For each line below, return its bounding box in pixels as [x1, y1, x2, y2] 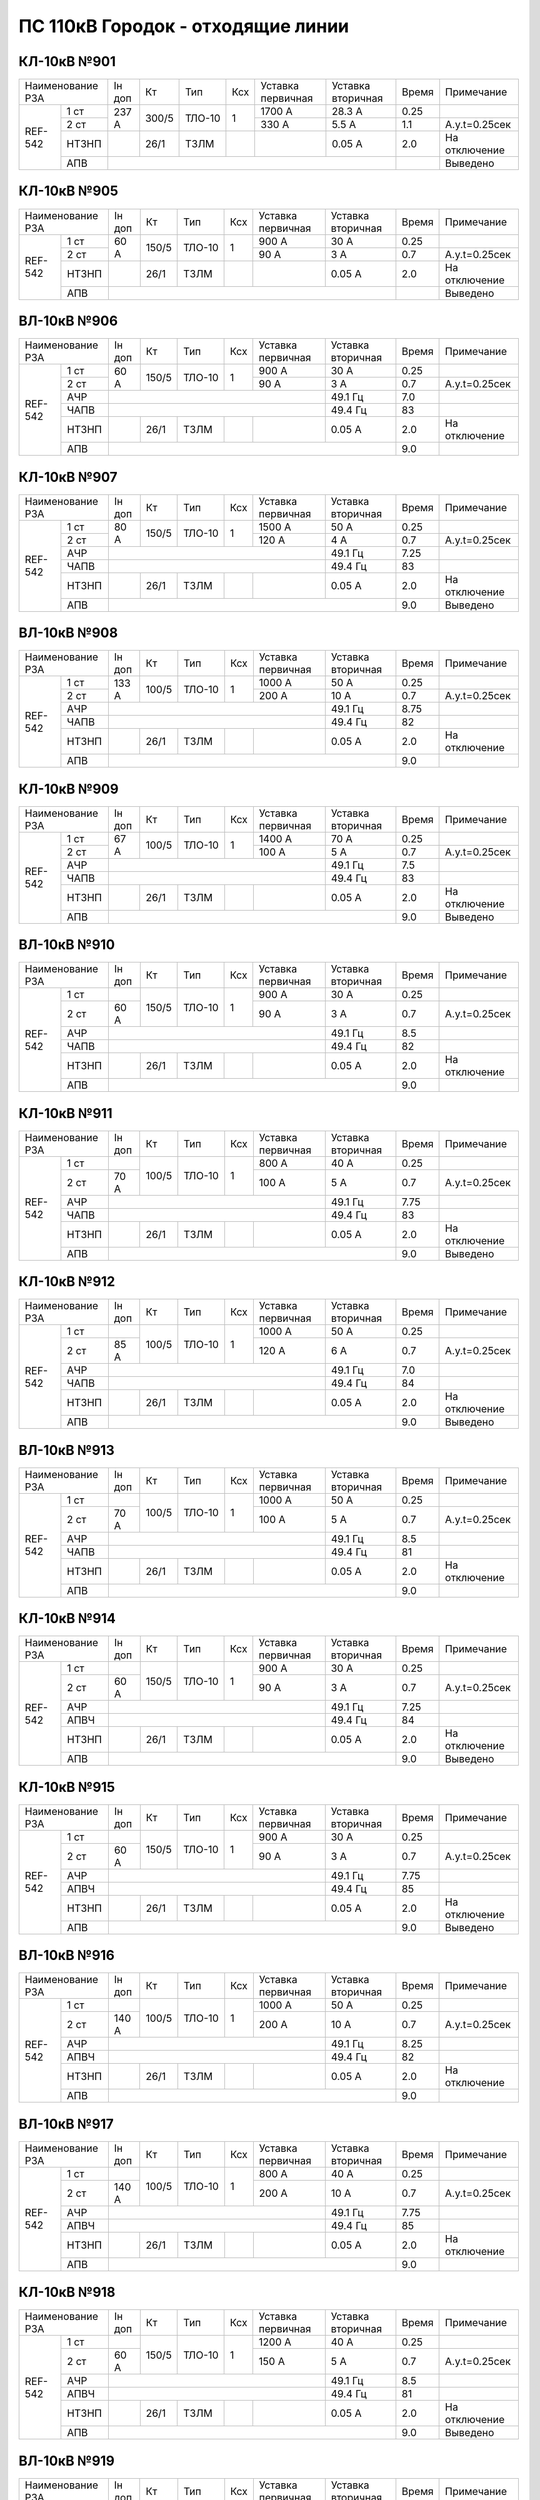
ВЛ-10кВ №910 [18, 936, 115, 954]
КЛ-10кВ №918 [18, 2284, 116, 2301]
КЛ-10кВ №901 [18, 53, 116, 70]
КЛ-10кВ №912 [18, 1273, 116, 1290]
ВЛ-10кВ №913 [18, 1441, 115, 1459]
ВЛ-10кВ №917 [18, 2115, 114, 2132]
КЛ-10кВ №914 [18, 1610, 117, 1627]
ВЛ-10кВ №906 [18, 313, 119, 329]
